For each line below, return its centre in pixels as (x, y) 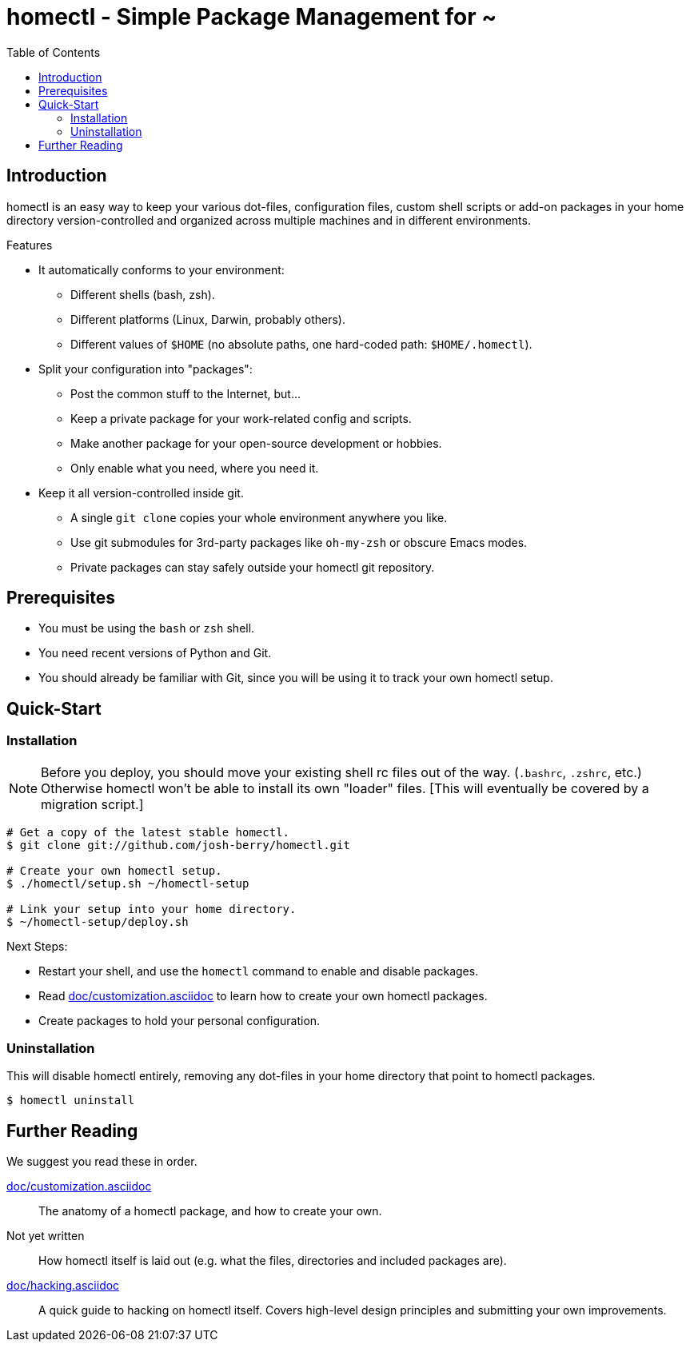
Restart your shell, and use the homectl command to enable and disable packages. (259, 971)
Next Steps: (37, 946)
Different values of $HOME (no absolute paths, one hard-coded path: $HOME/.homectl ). (301, 344)
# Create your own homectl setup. (114, 870)
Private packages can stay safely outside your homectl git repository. (253, 567)
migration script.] (92, 804)
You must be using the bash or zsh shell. (147, 628)
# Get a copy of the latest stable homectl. (148, 832)
